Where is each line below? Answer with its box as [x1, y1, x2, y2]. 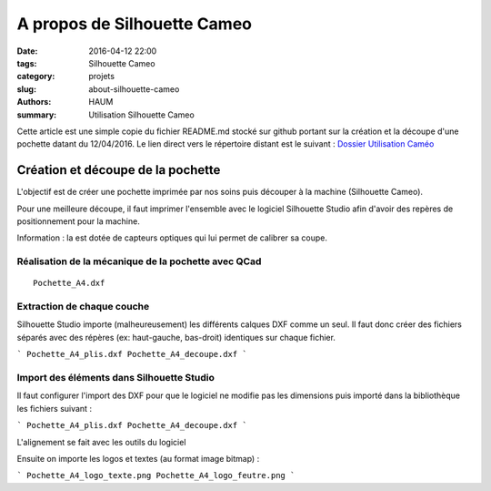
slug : [16, 83, 36, 95]
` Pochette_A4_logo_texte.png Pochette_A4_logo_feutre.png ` [16, 470, 296, 481]
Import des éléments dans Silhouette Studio [16, 372, 215, 384]
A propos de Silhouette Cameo [16, 14, 253, 34]
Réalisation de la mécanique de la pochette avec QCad [16, 255, 262, 268]
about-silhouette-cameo [88, 83, 180, 95]
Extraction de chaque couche [16, 301, 150, 313]
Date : [16, 46, 38, 56]
